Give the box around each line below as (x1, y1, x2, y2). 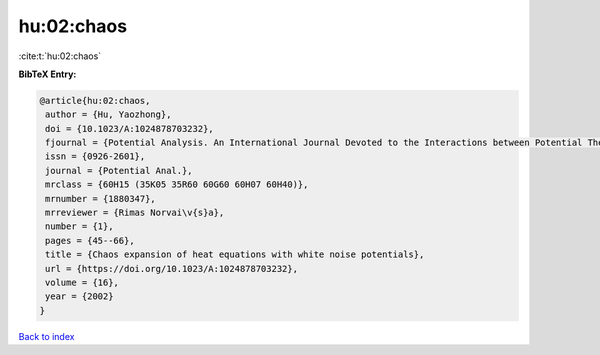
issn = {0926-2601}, (45, 151, 146, 162)
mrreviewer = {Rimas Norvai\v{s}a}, (45, 207, 225, 219)
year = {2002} (45, 291, 114, 302)
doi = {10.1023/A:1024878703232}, (45, 123, 214, 134)
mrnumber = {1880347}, (45, 193, 157, 204)
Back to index (18, 330, 75, 342)
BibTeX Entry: (18, 68, 77, 80)
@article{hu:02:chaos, (39, 95, 151, 106)
